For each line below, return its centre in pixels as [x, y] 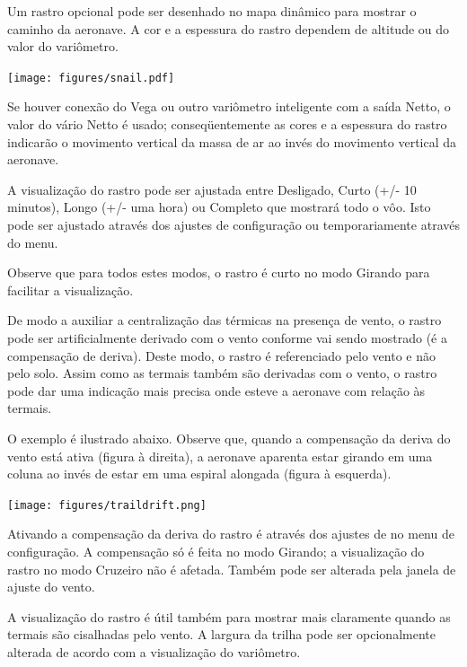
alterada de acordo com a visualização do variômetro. [154, 651]
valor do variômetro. [63, 46]
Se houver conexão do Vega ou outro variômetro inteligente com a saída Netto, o [229, 106]
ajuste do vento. [51, 587]
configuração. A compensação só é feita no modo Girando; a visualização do [216, 551]
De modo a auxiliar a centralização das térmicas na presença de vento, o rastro [225, 320]
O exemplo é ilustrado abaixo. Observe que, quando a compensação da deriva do [229, 438]
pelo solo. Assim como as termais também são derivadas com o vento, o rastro [222, 373]
